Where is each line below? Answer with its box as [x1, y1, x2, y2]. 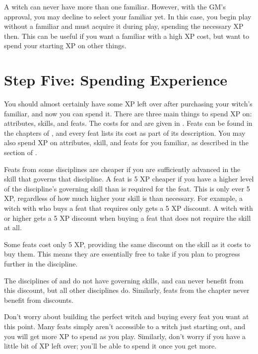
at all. [4, 222, 22, 233]
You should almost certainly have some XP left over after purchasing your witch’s [4, 98, 253, 109]
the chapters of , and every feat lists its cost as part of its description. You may [4, 127, 246, 138]
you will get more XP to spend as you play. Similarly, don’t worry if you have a [4, 331, 246, 341]
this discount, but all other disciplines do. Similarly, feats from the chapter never [4, 285, 250, 295]
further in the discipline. [4, 259, 78, 268]
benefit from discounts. [4, 294, 73, 305]
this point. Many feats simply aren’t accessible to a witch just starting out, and [4, 321, 246, 331]
